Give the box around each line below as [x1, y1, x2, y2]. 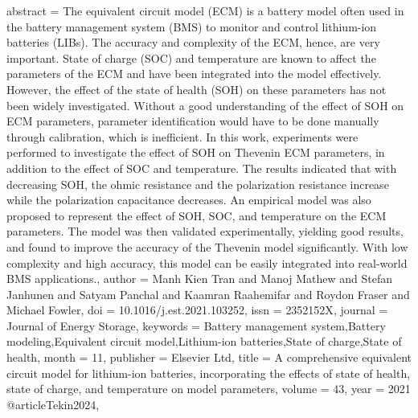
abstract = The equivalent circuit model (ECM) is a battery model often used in [6, 2, 404, 18]
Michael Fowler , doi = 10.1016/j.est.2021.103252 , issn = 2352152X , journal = [6, 301, 388, 318]
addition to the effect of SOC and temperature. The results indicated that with [6, 159, 397, 176]
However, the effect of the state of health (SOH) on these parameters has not [6, 80, 387, 97]
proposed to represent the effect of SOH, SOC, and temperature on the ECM [6, 207, 387, 223]
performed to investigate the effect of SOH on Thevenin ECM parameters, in [6, 144, 385, 161]
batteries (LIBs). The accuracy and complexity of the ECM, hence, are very [6, 34, 380, 51]
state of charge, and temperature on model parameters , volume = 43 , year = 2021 [6, 380, 411, 397]
